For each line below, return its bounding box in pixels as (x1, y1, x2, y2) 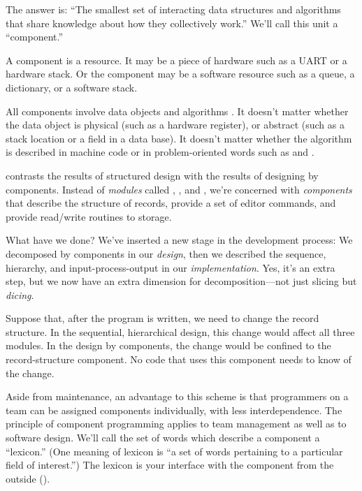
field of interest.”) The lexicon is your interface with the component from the (6, 457, 334, 472)
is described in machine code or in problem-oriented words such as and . (6, 145, 314, 159)
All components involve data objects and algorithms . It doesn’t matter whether (6, 103, 349, 118)
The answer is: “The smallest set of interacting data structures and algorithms (6, 2, 341, 16)
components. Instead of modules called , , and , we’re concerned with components (6, 182, 352, 196)
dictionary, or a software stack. (6, 80, 138, 94)
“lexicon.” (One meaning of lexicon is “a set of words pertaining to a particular (6, 444, 343, 458)
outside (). (6, 471, 50, 485)
